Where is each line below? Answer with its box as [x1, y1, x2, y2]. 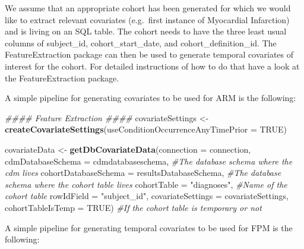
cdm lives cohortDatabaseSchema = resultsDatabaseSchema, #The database [5, 166, 281, 179]
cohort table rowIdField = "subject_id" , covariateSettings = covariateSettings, [5, 190, 289, 202]
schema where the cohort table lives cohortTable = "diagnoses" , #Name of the [5, 178, 287, 190]
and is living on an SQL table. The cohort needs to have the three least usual [5, 25, 287, 37]
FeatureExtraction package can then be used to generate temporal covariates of [5, 48, 294, 61]
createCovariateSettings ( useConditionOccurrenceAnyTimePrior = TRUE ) [5, 123, 287, 135]
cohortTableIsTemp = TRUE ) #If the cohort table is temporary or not [5, 201, 262, 213]
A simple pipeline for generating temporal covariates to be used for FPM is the [5, 221, 293, 234]
